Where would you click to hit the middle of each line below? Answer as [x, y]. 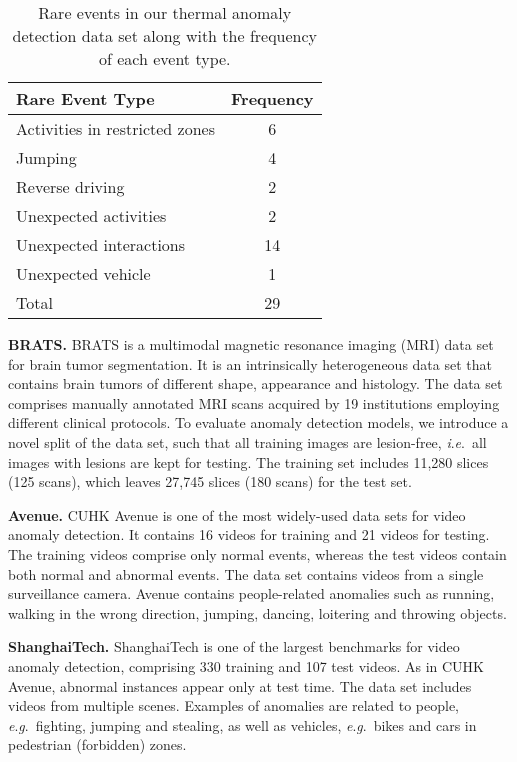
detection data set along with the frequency [165, 35]
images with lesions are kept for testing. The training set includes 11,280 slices [248, 461]
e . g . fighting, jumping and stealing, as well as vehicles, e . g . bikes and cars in [242, 724]
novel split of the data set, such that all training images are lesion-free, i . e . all [247, 441]
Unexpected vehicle [83, 273]
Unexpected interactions [101, 244]
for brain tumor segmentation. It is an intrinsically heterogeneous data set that [250, 363]
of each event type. [165, 58]
